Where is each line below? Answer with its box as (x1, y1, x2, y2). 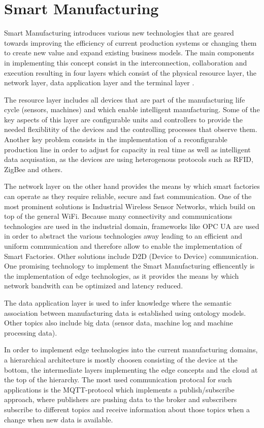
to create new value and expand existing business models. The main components (4, 47, 254, 58)
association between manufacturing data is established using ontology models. (4, 307, 246, 318)
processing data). (4, 327, 57, 338)
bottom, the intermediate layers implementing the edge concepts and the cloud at (4, 364, 258, 375)
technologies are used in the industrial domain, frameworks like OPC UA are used (4, 220, 259, 231)
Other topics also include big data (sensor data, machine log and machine (4, 317, 233, 328)
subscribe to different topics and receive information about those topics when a (4, 404, 250, 414)
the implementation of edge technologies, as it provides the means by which (4, 270, 239, 281)
